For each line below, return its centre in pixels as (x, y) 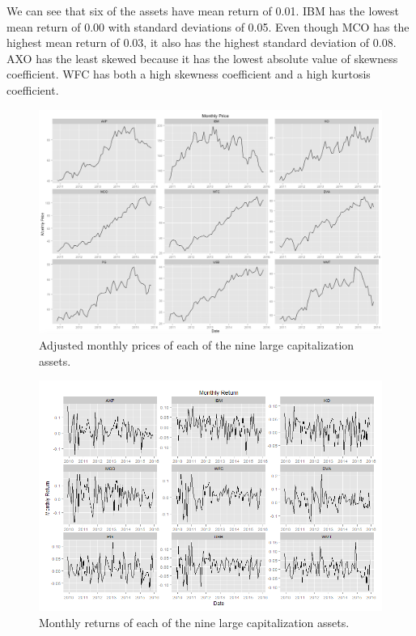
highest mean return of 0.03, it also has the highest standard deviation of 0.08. (202, 42)
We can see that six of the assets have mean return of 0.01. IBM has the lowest (203, 11)
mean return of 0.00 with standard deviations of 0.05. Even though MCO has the (208, 26)
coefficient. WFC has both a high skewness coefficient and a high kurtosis (189, 74)
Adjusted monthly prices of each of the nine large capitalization (197, 345)
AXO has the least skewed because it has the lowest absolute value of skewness (202, 58)
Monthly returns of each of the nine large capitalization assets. (194, 622)
